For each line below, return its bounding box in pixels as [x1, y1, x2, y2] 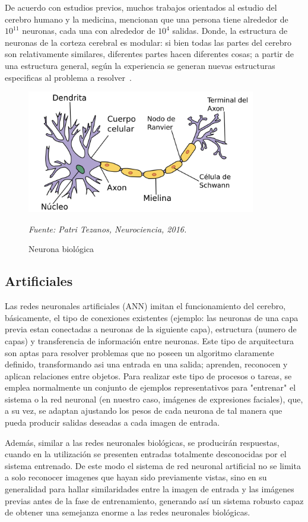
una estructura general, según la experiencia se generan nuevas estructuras [5, 59, 275, 71]
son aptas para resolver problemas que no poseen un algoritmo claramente [5, 346, 274, 359]
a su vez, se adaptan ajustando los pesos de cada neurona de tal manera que [5, 404, 282, 417]
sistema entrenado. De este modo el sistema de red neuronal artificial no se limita [5, 459, 301, 471]
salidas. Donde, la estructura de [172, 24, 288, 37]
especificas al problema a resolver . [5, 71, 132, 83]
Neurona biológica [28, 243, 94, 255]
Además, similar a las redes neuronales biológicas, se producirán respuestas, [5, 436, 280, 448]
